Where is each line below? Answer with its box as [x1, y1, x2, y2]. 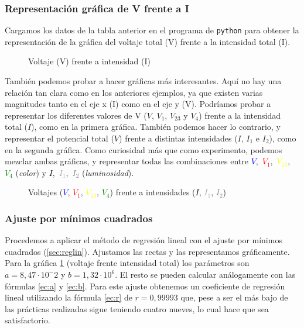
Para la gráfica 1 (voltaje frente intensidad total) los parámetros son [5, 257, 250, 269]
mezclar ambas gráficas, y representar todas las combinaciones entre [5, 155, 248, 167]
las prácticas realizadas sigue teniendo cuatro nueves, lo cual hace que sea [5, 302, 269, 315]
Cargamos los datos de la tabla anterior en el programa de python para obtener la [5, 24, 299, 36]
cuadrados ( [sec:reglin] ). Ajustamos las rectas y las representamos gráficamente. [5, 245, 290, 257]
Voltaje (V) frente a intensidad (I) [28, 55, 151, 67]
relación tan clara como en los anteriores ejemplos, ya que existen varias [5, 86, 263, 98]
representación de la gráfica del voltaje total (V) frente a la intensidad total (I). [5, 35, 291, 47]
